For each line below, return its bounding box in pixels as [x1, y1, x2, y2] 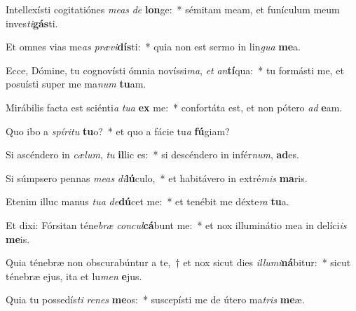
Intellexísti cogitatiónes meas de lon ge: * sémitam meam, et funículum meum [6, 2, 340, 16]
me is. [6, 231, 30, 246]
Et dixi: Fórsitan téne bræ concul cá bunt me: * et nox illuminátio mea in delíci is [6, 217, 347, 232]
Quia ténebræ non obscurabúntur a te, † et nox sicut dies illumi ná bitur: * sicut [6, 255, 351, 270]
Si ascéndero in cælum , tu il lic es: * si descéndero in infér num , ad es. [6, 147, 299, 162]
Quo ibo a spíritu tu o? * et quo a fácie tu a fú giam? [6, 123, 230, 138]
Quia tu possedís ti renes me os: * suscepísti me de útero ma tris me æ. [6, 292, 305, 307]
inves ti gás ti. [6, 15, 58, 30]
